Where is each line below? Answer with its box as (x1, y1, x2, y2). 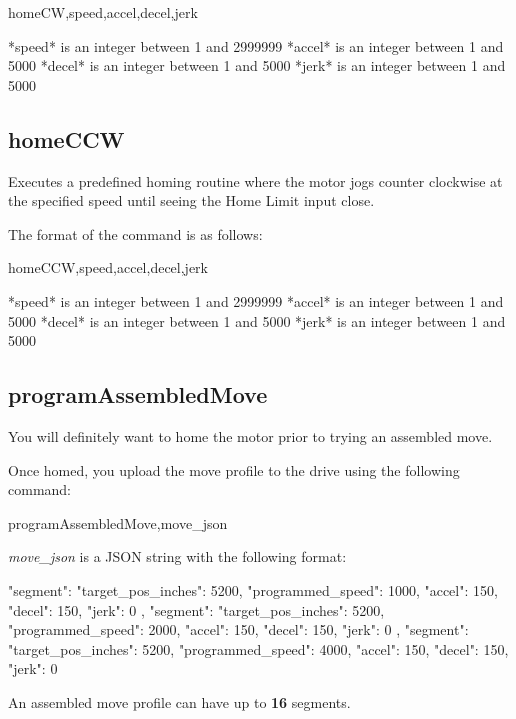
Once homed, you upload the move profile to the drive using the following (8, 459, 460, 480)
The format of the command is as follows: (8, 223, 263, 244)
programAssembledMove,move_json (8, 512, 228, 533)
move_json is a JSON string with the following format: (8, 546, 347, 567)
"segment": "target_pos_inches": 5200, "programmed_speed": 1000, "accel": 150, (8, 579, 498, 600)
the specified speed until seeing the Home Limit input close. (8, 190, 375, 211)
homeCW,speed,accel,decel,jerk (8, 2, 198, 22)
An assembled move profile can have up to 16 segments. (8, 691, 351, 712)
